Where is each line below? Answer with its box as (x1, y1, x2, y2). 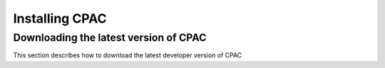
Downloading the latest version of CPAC (13, 31, 207, 44)
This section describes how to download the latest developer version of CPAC (13, 51, 242, 59)
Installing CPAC (13, 11, 107, 26)
